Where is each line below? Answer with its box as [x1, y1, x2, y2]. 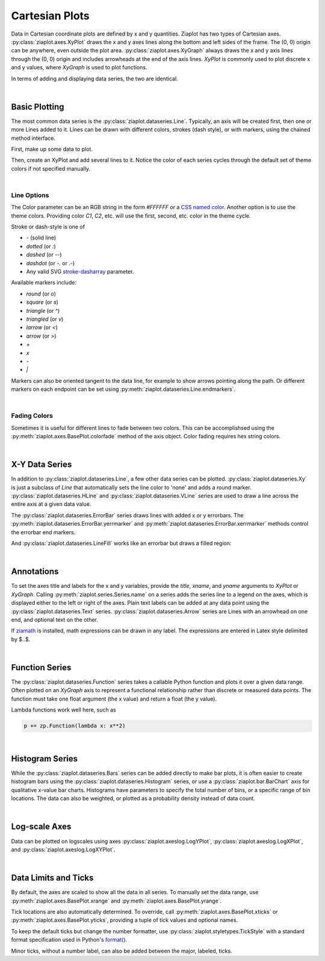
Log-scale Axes [11, 822, 72, 832]
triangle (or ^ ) [26, 307, 60, 314]
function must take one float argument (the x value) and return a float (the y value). [11, 695, 217, 702]
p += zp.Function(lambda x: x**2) [23, 722, 126, 729]
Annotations [11, 567, 59, 577]
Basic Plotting [11, 101, 64, 112]
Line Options [11, 191, 49, 199]
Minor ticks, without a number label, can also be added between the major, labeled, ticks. [11, 947, 232, 954]
